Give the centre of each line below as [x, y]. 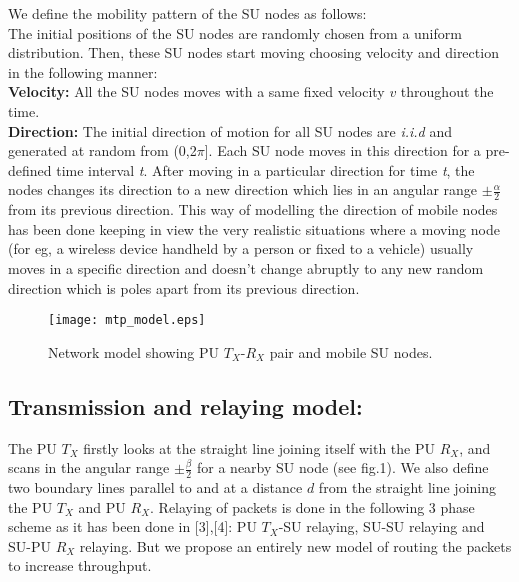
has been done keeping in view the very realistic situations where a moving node [254, 228]
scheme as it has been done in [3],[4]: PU [132, 526]
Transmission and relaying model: [185, 405]
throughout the [447, 91]
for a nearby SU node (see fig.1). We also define [343, 467]
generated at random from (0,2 [102, 150]
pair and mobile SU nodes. [351, 351]
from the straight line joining [407, 487]
